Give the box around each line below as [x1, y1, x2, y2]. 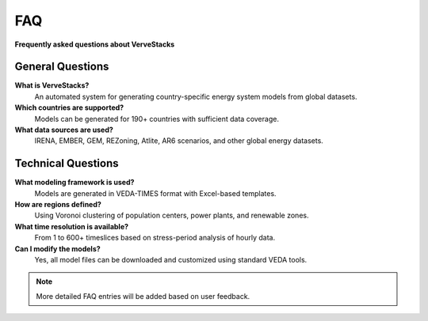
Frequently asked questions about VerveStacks [14, 40, 175, 49]
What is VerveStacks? [14, 81, 90, 90]
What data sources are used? [14, 125, 114, 134]
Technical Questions [14, 157, 119, 170]
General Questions [14, 60, 109, 74]
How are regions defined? [14, 200, 102, 210]
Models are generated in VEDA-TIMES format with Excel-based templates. [34, 188, 277, 198]
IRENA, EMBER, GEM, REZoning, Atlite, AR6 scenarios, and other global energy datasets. [34, 136, 324, 145]
